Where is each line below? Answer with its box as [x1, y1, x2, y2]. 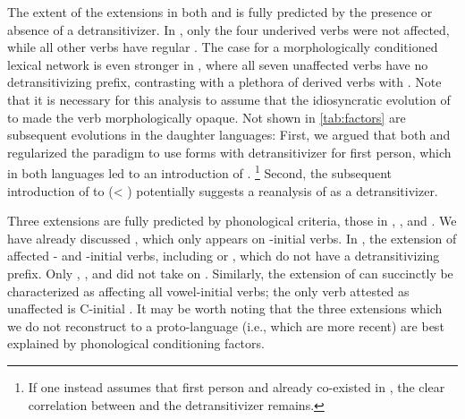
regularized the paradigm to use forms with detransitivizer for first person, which [7, 142, 452, 161]
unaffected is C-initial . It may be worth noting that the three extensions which [7, 299, 443, 318]
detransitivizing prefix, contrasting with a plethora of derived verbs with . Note [7, 73, 442, 91]
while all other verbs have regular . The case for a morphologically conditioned [7, 38, 438, 56]
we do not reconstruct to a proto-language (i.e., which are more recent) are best [7, 316, 444, 335]
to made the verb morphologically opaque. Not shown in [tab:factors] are [7, 107, 406, 126]
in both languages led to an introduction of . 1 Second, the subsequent [7, 161, 393, 182]
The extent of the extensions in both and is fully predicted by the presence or [7, 3, 433, 21]
